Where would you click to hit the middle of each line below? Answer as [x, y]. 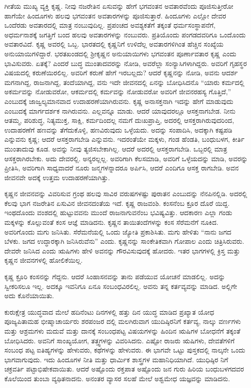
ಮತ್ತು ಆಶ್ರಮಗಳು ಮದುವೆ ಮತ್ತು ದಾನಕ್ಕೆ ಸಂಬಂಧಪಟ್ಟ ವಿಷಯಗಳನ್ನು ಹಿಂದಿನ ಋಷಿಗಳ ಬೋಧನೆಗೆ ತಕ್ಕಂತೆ [122, 331]
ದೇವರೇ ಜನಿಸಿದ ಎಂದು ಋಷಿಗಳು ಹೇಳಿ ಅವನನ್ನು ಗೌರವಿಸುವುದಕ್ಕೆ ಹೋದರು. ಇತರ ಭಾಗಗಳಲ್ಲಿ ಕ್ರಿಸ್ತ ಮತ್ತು [122, 250]
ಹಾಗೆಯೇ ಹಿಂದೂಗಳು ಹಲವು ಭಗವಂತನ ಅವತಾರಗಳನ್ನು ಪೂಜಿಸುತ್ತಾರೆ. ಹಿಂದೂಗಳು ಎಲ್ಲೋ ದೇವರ [115, 15]
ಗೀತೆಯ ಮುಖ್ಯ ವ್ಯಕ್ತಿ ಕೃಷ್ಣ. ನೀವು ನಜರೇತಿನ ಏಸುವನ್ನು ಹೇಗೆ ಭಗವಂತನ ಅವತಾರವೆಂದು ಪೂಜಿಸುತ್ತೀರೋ [119, 6]
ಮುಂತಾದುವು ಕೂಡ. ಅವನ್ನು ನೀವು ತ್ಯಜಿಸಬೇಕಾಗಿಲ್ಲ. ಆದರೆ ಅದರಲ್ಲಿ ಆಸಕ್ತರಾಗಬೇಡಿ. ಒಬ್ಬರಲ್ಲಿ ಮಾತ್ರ [116, 148]
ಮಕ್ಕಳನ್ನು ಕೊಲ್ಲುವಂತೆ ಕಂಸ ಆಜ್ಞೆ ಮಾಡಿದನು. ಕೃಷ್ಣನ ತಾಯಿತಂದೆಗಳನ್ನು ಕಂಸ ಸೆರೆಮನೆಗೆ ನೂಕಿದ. [111, 222]
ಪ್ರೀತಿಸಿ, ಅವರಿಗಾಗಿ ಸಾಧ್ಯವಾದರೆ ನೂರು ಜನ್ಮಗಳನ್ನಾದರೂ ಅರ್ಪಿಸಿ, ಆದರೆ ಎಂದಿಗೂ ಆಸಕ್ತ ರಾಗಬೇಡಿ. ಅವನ [122, 168]
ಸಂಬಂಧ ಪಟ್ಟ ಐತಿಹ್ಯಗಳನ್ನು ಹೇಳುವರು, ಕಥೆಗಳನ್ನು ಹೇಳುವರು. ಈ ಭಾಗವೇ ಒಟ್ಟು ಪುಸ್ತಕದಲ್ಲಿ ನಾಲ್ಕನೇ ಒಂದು [125, 350]
